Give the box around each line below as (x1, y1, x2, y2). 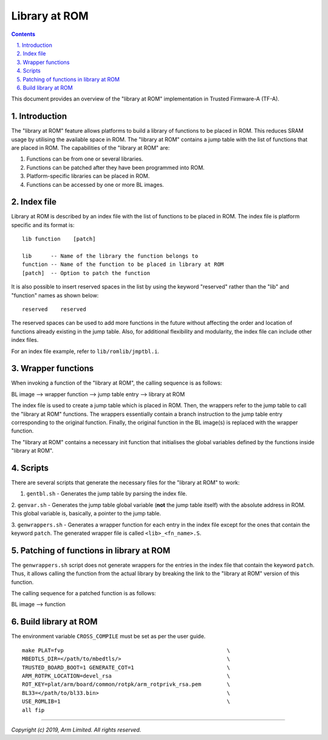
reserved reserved (22, 305, 86, 313)
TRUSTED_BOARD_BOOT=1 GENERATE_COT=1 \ (22, 664, 230, 671)
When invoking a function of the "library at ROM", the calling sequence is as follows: (11, 379, 222, 386)
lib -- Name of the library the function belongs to (22, 253, 199, 259)
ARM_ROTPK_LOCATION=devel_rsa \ (22, 672, 230, 679)
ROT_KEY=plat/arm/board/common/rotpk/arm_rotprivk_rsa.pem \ (22, 681, 230, 688)
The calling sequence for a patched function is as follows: (11, 590, 156, 597)
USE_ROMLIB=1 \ (22, 698, 230, 705)
